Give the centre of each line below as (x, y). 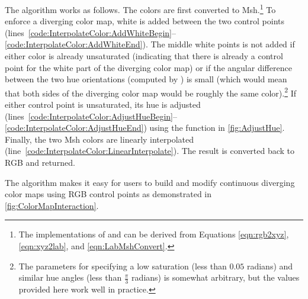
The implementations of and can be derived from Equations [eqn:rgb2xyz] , (154, 234)
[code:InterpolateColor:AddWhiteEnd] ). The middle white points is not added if (150, 44)
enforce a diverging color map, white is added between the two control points (145, 21)
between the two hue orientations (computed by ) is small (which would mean (146, 79)
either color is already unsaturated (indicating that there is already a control (144, 56)
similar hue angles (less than (70, 277)
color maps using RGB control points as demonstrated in (108, 194)
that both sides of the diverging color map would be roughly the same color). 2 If (150, 92)
